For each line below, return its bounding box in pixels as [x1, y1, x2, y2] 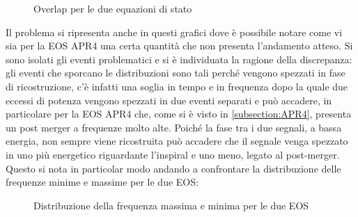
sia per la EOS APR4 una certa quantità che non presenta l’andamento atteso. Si [6, 38, 353, 53]
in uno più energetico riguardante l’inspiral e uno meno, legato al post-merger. [6, 147, 340, 161]
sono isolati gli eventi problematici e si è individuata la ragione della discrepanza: [6, 51, 352, 66]
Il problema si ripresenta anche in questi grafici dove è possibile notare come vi [6, 24, 343, 39]
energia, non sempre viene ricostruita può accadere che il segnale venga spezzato [6, 134, 348, 148]
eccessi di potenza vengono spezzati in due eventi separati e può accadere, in [6, 93, 332, 107]
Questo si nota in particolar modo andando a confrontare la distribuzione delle [6, 161, 341, 175]
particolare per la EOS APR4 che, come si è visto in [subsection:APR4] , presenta [6, 106, 352, 121]
